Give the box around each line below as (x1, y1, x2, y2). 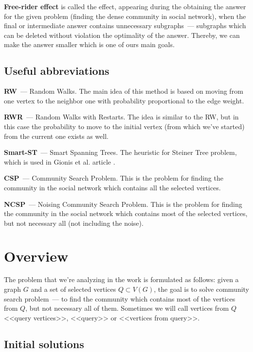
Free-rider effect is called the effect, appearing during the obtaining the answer (4, 1, 246, 11)
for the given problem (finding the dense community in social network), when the (4, 11, 246, 21)
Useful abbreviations (4, 63, 109, 78)
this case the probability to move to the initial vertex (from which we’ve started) (4, 121, 245, 131)
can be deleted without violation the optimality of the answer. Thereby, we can (4, 30, 240, 40)
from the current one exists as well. (4, 131, 108, 141)
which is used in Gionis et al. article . (4, 156, 115, 167)
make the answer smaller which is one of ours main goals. (4, 39, 175, 50)
